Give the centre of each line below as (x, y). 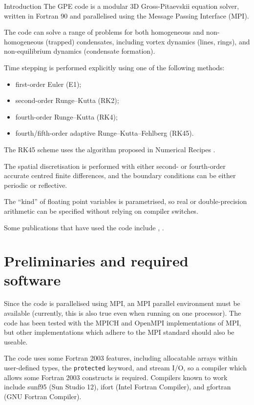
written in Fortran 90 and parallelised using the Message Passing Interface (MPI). (127, 15)
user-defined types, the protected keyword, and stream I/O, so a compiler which (125, 367)
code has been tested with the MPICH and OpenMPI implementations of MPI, (123, 322)
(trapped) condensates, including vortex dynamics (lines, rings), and (148, 41)
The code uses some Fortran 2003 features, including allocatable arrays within (121, 358)
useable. (16, 341)
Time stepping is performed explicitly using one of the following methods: (114, 67)
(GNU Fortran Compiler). (43, 396)
